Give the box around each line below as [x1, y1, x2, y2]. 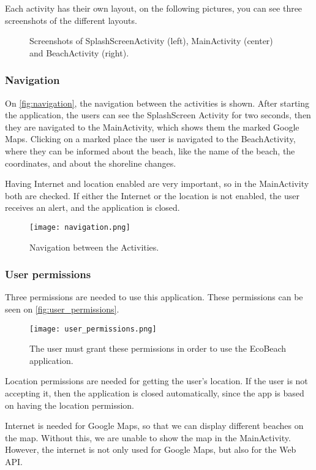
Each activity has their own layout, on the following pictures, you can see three [5, 2, 303, 14]
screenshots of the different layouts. [5, 13, 137, 26]
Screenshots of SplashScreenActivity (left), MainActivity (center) [29, 34, 273, 47]
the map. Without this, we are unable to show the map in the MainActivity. [5, 431, 291, 444]
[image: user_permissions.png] [29, 324, 157, 333]
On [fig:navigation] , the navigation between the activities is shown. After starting [5, 96, 310, 109]
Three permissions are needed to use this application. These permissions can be [5, 290, 303, 303]
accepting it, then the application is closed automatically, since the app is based [5, 387, 304, 400]
